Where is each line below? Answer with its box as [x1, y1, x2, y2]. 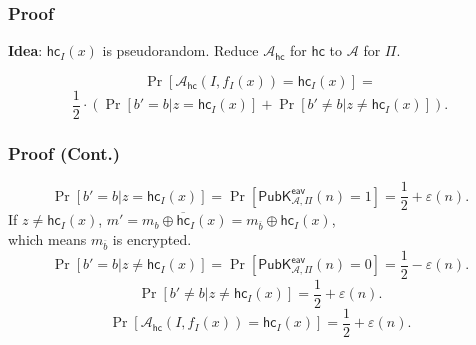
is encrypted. [112, 228, 192, 249]
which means [8, 228, 87, 249]
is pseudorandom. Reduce [102, 40, 259, 61]
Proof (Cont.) [8, 140, 121, 165]
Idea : [8, 40, 43, 61]
